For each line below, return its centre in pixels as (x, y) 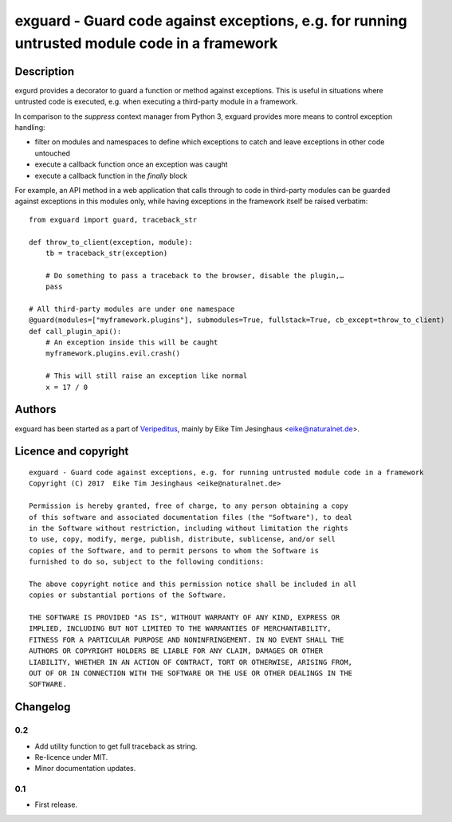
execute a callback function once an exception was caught (131, 164)
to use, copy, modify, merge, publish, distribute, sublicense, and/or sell (183, 539)
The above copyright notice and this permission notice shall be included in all (193, 584)
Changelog (43, 707)
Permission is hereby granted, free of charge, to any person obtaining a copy (189, 506)
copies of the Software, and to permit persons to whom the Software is (174, 551)
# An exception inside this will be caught (132, 342)
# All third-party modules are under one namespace (132, 309)
